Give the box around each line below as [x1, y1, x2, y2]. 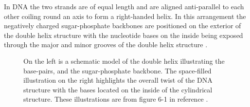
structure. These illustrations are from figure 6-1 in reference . [23, 94, 208, 104]
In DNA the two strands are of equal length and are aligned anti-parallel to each [4, 1, 244, 11]
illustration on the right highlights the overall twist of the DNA [23, 75, 213, 85]
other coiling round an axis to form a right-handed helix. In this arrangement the [4, 11, 246, 21]
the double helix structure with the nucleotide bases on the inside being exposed [4, 30, 243, 40]
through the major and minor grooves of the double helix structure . [4, 39, 208, 50]
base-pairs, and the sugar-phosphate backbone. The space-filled [23, 65, 212, 75]
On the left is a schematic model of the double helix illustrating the [23, 55, 225, 66]
